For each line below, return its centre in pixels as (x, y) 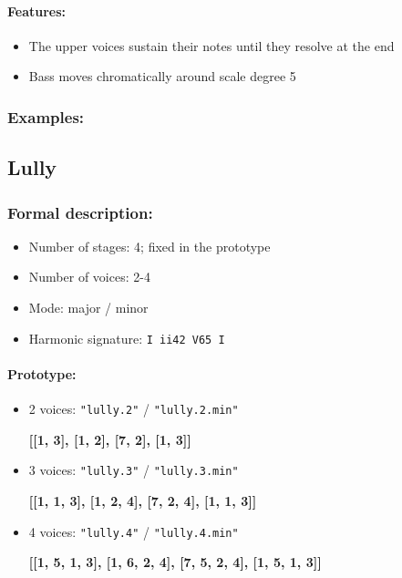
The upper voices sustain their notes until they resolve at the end (211, 45)
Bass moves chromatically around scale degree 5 (162, 76)
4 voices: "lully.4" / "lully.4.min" (134, 531)
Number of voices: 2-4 (89, 277)
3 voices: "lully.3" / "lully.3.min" (134, 470)
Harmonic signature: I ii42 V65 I (127, 338)
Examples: (46, 116)
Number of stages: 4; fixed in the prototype (149, 246)
